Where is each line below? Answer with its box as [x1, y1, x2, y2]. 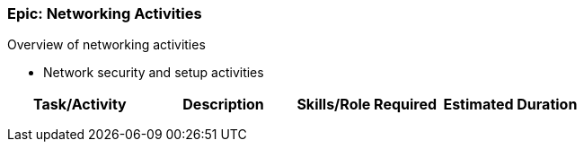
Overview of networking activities [7, 37, 206, 53]
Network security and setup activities [43, 65, 264, 81]
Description [182, 95, 264, 114]
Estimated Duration [443, 95, 578, 114]
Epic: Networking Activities [7, 4, 202, 22]
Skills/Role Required [296, 95, 438, 114]
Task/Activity [32, 95, 127, 114]
